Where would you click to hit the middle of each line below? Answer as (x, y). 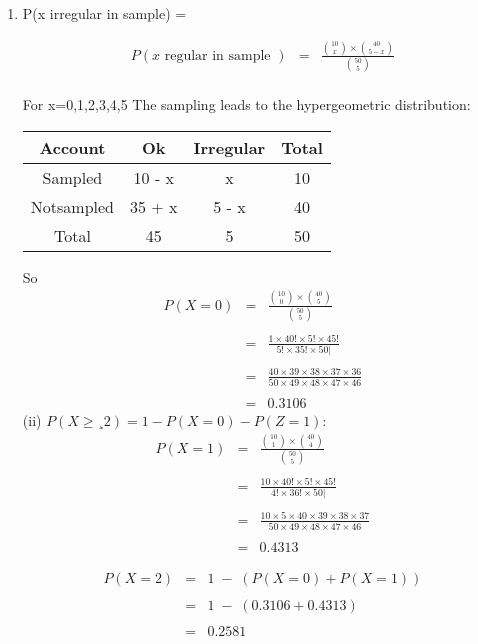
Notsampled (72, 206)
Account (72, 147)
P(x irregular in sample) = (104, 13)
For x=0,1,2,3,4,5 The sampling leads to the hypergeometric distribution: (246, 104)
